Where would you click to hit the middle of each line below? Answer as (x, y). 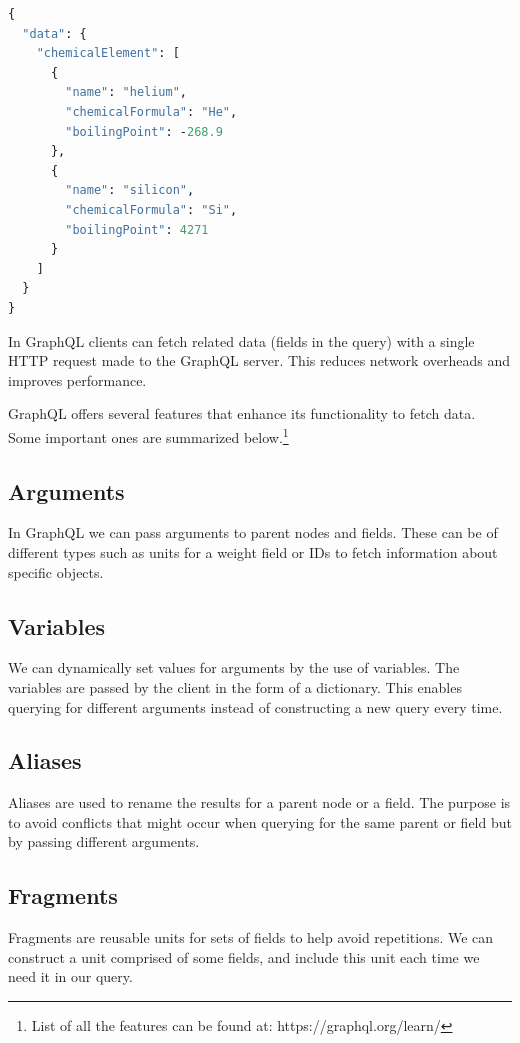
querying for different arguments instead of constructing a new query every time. (255, 706)
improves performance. (77, 379)
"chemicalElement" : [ (108, 53)
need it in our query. (70, 976)
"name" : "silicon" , (130, 190)
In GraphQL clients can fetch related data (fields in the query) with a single (241, 340)
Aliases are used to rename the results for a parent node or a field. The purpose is (259, 802)
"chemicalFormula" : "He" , (151, 111)
